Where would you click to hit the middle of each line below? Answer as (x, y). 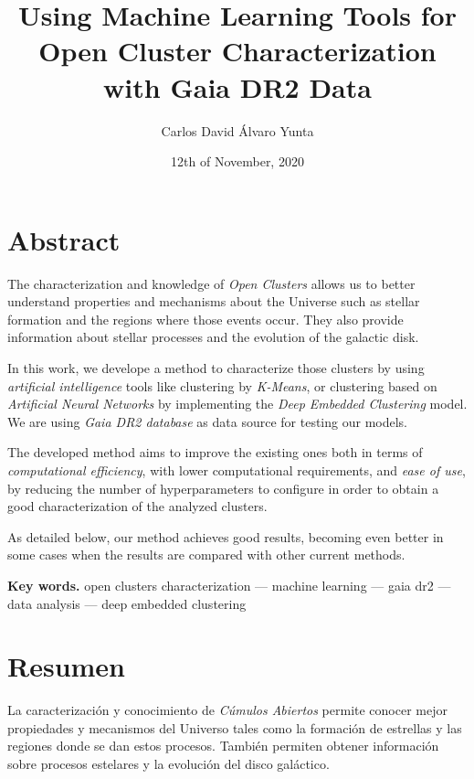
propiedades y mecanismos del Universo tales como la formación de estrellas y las (235, 727)
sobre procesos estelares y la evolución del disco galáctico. (169, 764)
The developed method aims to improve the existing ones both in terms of (215, 452)
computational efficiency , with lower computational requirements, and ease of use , (237, 470)
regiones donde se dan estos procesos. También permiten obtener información (223, 746)
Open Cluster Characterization (237, 51)
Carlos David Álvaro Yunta (237, 130)
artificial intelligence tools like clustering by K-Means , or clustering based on (222, 385)
